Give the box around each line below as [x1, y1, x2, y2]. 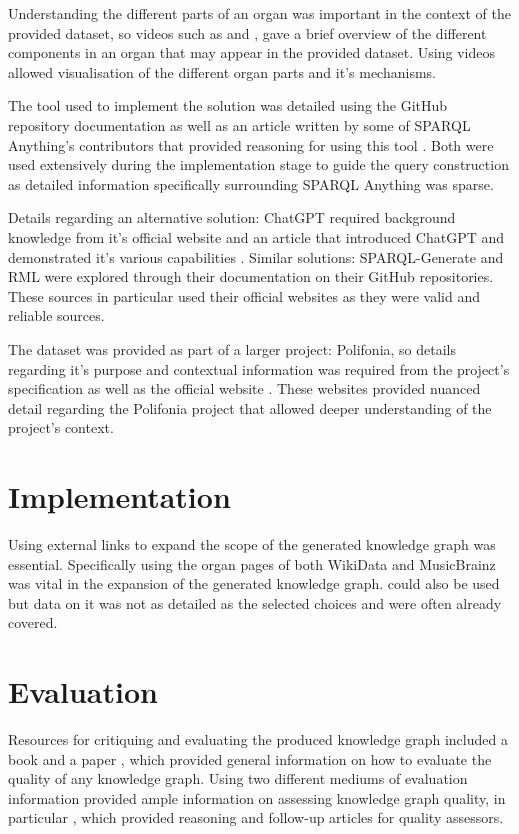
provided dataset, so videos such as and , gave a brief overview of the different [8, 22, 487, 43]
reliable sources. [8, 305, 105, 326]
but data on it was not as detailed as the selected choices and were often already [8, 592, 502, 613]
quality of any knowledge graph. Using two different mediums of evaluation [8, 768, 468, 789]
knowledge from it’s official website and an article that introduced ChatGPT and [8, 226, 505, 247]
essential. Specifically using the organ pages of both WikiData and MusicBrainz [8, 553, 496, 574]
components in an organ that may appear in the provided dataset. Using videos [8, 42, 495, 63]
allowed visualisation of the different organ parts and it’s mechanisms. [8, 61, 436, 82]
